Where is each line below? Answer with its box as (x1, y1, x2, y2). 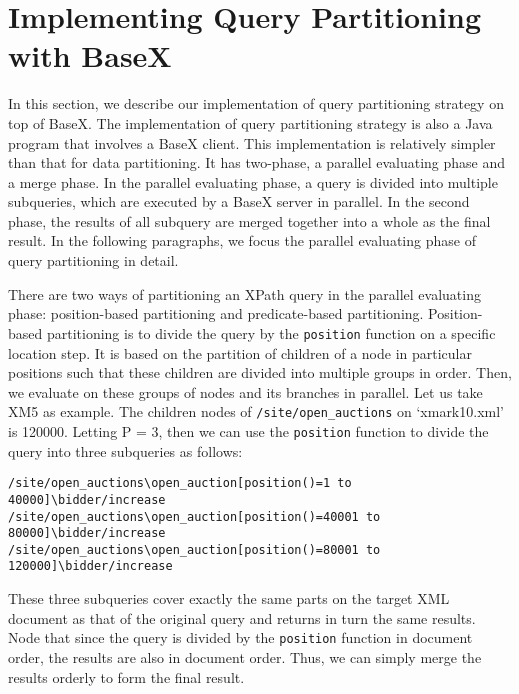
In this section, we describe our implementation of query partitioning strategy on (8, 93, 504, 114)
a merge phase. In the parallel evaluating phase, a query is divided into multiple (8, 171, 498, 192)
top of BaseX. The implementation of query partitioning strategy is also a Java (8, 112, 493, 133)
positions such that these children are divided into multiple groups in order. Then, (8, 362, 512, 383)
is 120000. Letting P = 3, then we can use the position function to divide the (8, 420, 489, 441)
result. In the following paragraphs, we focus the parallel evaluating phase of (8, 230, 476, 251)
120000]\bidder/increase (8, 559, 173, 574)
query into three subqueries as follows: (8, 440, 243, 461)
